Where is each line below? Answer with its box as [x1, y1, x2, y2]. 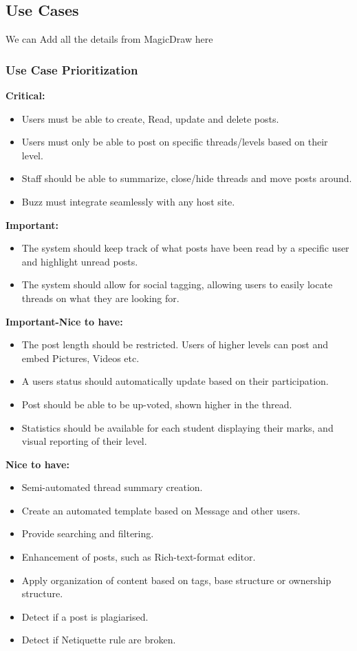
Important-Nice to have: [6, 314, 123, 328]
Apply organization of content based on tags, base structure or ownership [21, 572, 332, 587]
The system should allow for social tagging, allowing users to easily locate [21, 277, 333, 292]
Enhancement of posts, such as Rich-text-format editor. [21, 550, 256, 564]
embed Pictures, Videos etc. [21, 350, 140, 365]
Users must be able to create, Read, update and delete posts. [21, 111, 279, 126]
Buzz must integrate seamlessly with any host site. [21, 194, 235, 208]
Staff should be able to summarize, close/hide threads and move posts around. [21, 171, 352, 186]
